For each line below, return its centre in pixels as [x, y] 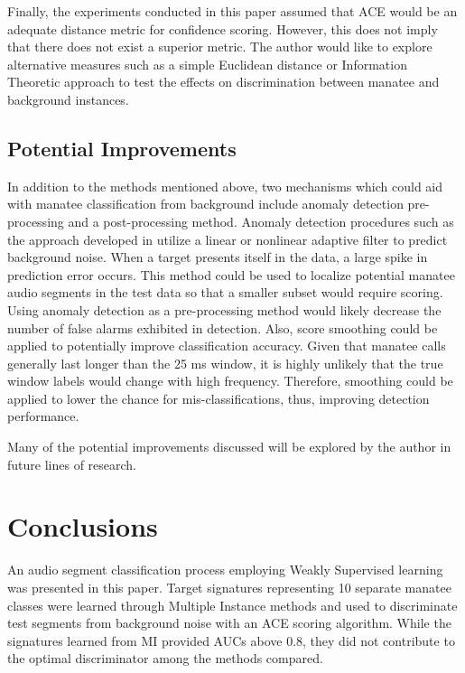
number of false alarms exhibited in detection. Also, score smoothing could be [223, 327]
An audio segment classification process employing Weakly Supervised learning [225, 570]
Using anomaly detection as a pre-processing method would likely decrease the [224, 309]
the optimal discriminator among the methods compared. [165, 658]
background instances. [68, 99]
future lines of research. [72, 464]
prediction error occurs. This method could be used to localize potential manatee [231, 274]
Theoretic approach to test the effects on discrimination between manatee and [223, 82]
